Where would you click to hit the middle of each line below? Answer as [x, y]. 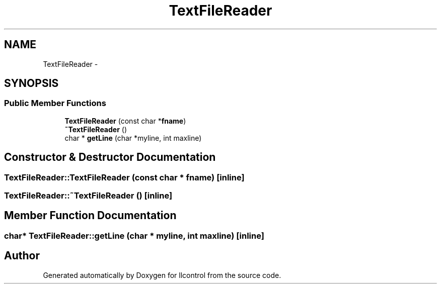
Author [22, 256]
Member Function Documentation [90, 216]
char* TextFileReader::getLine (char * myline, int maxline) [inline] [134, 235]
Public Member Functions [55, 103]
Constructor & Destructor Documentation [110, 157]
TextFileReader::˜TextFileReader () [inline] [88, 196]
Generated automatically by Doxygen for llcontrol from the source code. [162, 275]
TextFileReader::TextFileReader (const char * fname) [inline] [124, 177]
